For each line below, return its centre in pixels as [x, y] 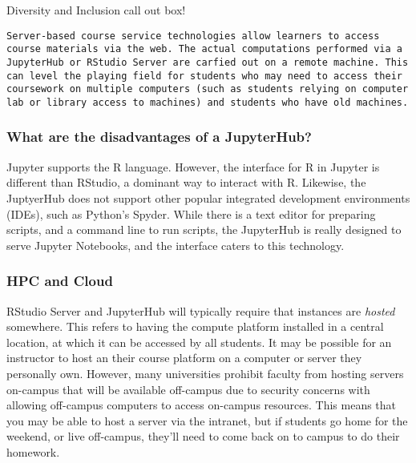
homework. [33, 451]
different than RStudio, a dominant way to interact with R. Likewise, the [186, 182]
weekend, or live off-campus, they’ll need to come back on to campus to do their [203, 436]
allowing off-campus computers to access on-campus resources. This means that [202, 405]
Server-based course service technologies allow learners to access [193, 36]
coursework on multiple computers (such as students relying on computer [208, 89]
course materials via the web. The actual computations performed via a [204, 49]
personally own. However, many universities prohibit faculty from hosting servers [205, 373]
